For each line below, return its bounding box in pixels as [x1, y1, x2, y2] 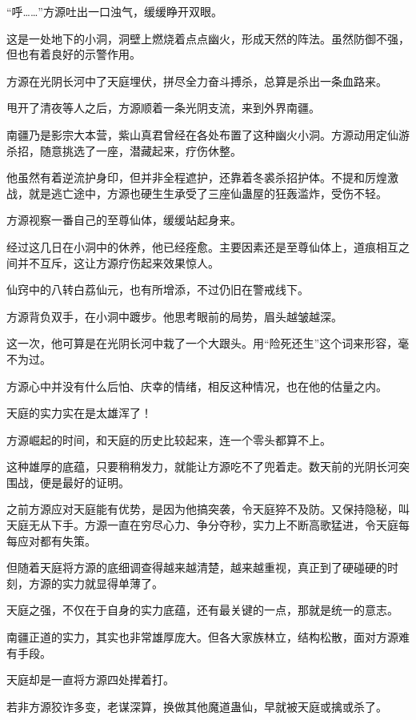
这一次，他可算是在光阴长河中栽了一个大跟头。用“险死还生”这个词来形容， [6, 335, 398, 352]
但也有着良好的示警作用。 [6, 46, 141, 62]
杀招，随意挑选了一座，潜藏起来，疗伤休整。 [6, 142, 242, 159]
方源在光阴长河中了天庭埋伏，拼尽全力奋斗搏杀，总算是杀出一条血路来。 [6, 72, 387, 89]
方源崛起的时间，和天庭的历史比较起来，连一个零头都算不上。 [6, 431, 331, 448]
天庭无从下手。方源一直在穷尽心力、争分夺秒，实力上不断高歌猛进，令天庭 [6, 517, 398, 533]
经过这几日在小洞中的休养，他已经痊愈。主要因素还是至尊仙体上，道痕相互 [6, 238, 398, 255]
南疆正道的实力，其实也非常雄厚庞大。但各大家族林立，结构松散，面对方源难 [6, 629, 410, 646]
